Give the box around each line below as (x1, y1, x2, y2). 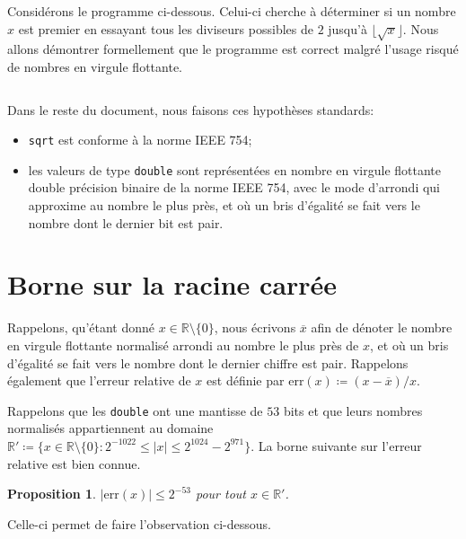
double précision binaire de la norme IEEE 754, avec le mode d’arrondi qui (28, 178, 441, 197)
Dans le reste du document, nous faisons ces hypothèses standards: (7, 100, 374, 119)
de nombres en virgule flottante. (7, 57, 182, 75)
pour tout (196, 484, 247, 503)
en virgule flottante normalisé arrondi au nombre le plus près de (7, 335, 359, 354)
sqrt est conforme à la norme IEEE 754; (28, 130, 252, 149)
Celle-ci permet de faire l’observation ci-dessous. (7, 514, 271, 533)
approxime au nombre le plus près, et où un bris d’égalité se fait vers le (28, 196, 420, 215)
